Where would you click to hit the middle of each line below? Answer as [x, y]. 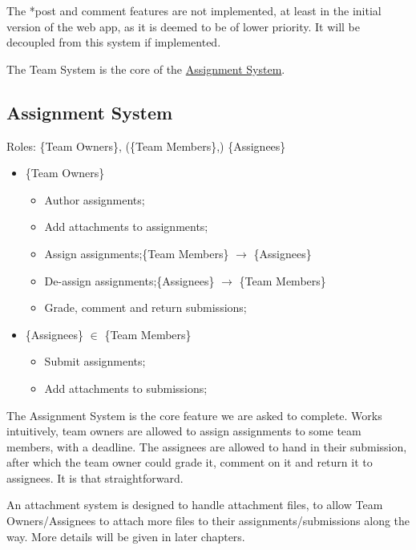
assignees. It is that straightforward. [95, 477]
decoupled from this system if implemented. [114, 42]
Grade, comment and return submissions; [145, 307]
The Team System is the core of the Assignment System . [146, 69]
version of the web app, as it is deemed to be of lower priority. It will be [183, 26]
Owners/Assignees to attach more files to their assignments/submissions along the [208, 521]
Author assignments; [95, 199]
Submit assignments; [95, 361]
